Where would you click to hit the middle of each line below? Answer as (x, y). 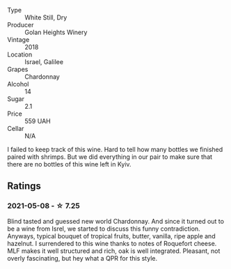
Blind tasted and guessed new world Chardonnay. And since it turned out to (116, 221)
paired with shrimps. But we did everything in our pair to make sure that (110, 157)
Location (20, 54)
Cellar (16, 129)
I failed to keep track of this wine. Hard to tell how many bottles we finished (115, 149)
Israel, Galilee (44, 62)
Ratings (24, 186)
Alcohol (18, 84)
